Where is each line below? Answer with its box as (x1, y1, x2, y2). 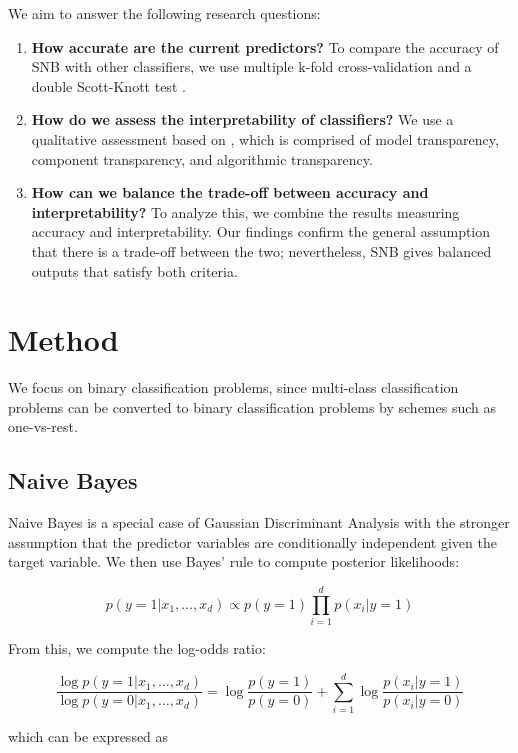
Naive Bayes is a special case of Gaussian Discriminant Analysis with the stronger (8, 512, 510, 533)
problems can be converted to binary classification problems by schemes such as (8, 396, 496, 417)
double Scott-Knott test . (31, 75, 186, 96)
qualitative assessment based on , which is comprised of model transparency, (31, 128, 499, 149)
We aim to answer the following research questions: (8, 3, 321, 23)
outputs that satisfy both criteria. (31, 260, 238, 281)
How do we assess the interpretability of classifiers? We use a (31, 109, 454, 130)
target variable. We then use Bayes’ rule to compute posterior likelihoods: (8, 551, 460, 572)
